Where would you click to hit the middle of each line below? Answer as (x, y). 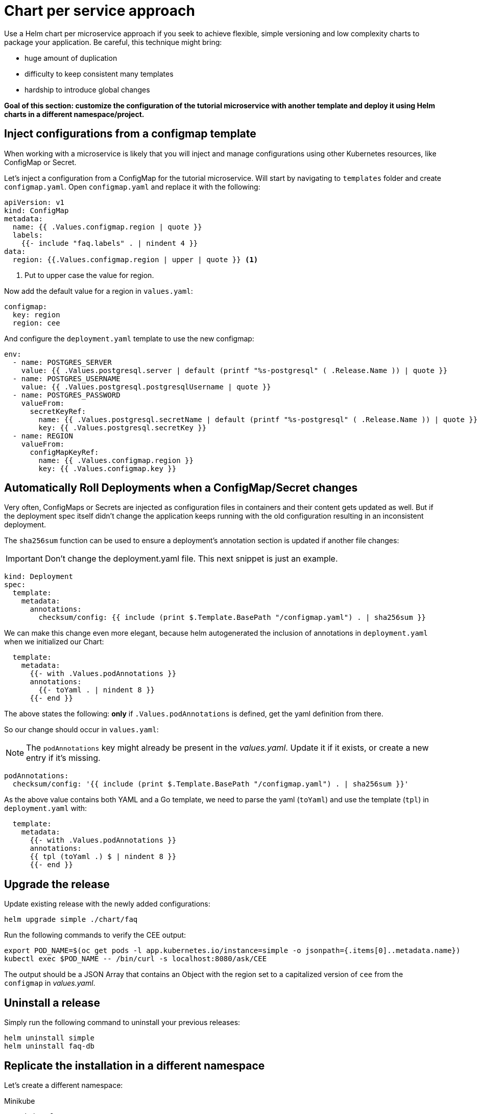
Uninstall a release (52, 1003)
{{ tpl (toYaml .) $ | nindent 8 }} (103, 857)
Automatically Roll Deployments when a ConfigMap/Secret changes (181, 488)
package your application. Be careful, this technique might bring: (113, 42)
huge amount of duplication (71, 58)
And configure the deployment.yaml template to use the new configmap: (129, 338)
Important (24, 559)
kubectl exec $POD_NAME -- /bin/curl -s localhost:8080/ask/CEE (136, 959)
